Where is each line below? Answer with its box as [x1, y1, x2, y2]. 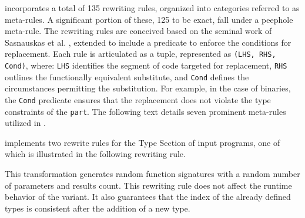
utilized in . [5, 117, 46, 129]
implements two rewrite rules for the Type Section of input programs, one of [5, 136, 280, 148]
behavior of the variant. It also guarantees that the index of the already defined [5, 190, 291, 203]
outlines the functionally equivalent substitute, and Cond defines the [5, 70, 249, 83]
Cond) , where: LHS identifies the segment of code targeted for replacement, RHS [5, 59, 287, 71]
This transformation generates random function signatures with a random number [5, 168, 300, 180]
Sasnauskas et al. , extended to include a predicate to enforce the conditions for [5, 36, 291, 48]
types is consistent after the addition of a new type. [5, 202, 190, 214]
